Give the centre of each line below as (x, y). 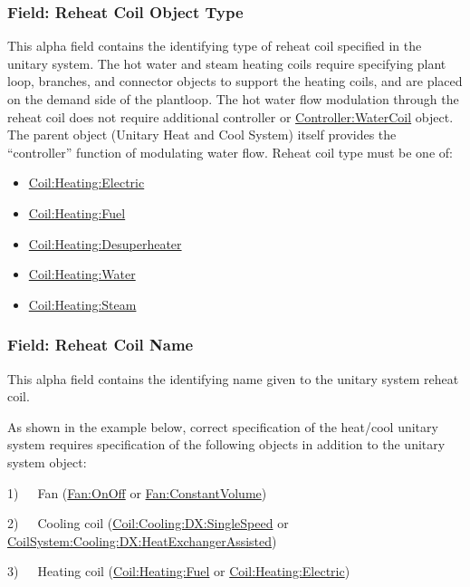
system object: (47, 462)
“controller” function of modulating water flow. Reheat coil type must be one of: (230, 152)
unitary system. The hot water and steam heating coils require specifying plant (227, 63)
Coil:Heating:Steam (82, 304)
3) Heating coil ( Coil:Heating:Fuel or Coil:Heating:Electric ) (179, 571)
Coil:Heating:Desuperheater (105, 243)
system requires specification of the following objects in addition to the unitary (226, 444)
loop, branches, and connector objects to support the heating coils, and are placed (235, 81)
